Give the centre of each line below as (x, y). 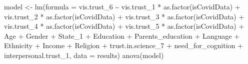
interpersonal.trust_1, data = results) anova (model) (84, 55)
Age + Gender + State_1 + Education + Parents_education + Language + (122, 35)
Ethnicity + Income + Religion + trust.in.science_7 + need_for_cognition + (123, 45)
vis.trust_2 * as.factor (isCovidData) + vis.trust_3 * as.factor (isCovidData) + (124, 16)
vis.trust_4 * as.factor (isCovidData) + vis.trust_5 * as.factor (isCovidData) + (124, 26)
